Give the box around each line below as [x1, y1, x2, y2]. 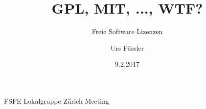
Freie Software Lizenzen [92, 26, 163, 36]
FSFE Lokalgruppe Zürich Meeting [4, 95, 109, 106]
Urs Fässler [110, 42, 144, 53]
